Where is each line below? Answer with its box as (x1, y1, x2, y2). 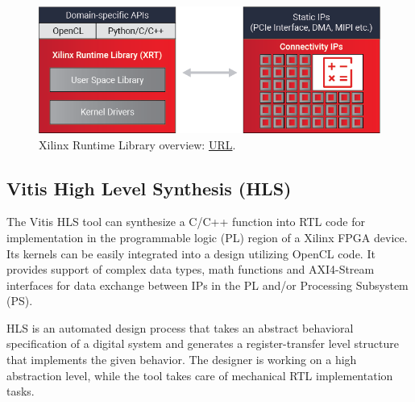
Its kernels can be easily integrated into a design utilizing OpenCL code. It (6, 245, 376, 262)
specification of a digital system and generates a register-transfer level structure (6, 335, 399, 352)
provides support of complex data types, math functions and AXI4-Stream (6, 261, 375, 278)
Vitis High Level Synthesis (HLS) (6, 175, 292, 200)
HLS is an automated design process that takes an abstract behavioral (6, 319, 354, 336)
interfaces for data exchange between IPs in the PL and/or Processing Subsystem (6, 276, 409, 293)
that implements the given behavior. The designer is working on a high (6, 351, 357, 368)
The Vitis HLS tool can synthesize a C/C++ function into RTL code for (6, 213, 365, 230)
